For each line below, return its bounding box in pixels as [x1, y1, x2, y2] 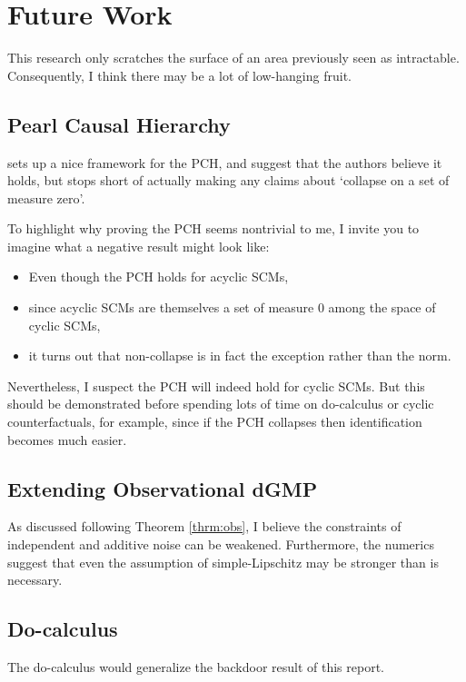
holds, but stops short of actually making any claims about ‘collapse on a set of [7, 171, 450, 190]
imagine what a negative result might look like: [7, 236, 270, 255]
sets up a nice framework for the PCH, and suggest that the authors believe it [7, 153, 442, 172]
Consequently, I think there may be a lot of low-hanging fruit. [7, 65, 352, 84]
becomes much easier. [7, 430, 127, 449]
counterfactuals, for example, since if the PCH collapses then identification [7, 412, 422, 431]
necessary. [7, 570, 63, 589]
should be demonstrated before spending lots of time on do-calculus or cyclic [7, 394, 434, 413]
